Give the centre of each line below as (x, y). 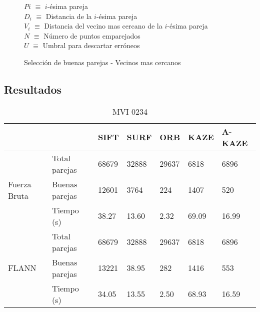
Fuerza (20, 184)
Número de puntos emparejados (92, 35)
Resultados (33, 89)
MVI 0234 (130, 111)
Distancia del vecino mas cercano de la (103, 26)
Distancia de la (69, 16)
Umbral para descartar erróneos (91, 45)
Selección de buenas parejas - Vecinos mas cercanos (102, 62)
